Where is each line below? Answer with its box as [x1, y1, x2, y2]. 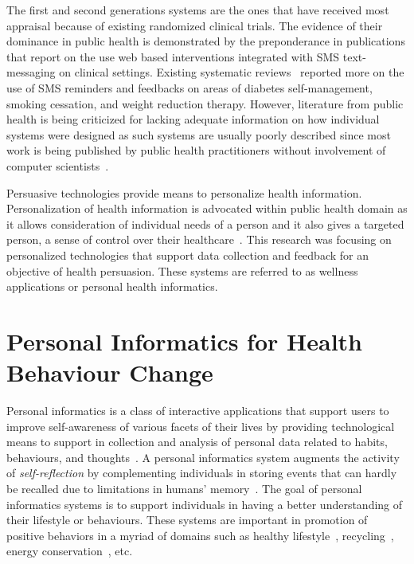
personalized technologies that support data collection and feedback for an [6, 246, 369, 263]
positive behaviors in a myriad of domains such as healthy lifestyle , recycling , [6, 527, 394, 543]
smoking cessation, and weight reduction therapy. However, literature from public [6, 95, 404, 112]
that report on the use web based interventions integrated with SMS [6, 48, 340, 65]
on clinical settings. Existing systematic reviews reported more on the [59, 64, 404, 80]
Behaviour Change [6, 356, 213, 389]
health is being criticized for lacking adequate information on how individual [6, 111, 380, 127]
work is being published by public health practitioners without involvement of [6, 142, 386, 159]
